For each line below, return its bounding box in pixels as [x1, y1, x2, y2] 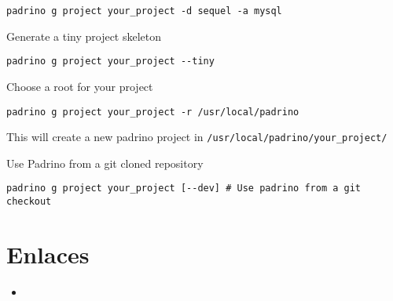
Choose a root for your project [6, 78, 153, 94]
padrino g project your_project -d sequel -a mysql [6, 5, 282, 16]
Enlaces [6, 238, 90, 270]
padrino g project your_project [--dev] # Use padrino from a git [6, 183, 362, 194]
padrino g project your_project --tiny [6, 56, 215, 67]
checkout [6, 196, 52, 208]
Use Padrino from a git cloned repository [6, 154, 204, 171]
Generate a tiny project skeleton [6, 27, 162, 44]
